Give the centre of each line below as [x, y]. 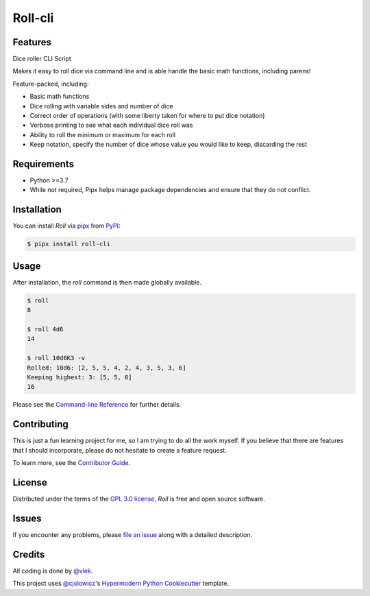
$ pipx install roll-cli [69, 244]
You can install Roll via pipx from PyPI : [66, 226]
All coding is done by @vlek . [53, 571]
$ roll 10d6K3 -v [56, 358]
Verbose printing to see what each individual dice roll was [111, 125]
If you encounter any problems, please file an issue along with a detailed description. [133, 534]
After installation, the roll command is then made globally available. [107, 282]
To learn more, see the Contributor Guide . [72, 463]
